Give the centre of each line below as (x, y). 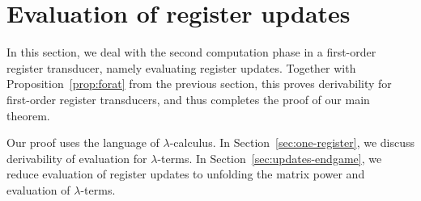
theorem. (28, 115)
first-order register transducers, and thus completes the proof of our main (188, 99)
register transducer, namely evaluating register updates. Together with (181, 67)
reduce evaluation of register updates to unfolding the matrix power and (186, 174)
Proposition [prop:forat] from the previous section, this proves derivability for (199, 84)
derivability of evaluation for (77, 158)
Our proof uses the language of (83, 142)
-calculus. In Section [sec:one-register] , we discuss (292, 142)
